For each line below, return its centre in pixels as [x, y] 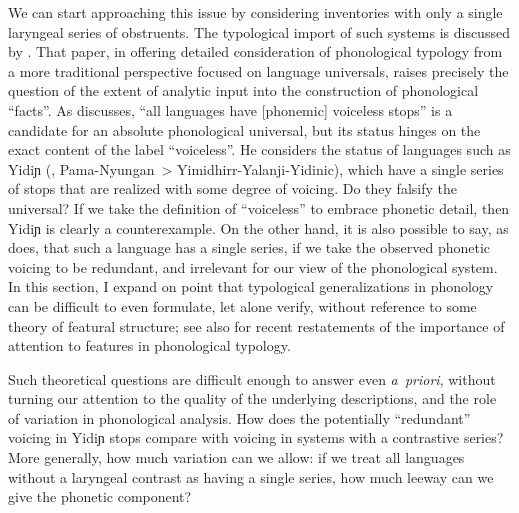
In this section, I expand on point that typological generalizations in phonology [251, 286]
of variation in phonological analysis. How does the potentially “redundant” [239, 417]
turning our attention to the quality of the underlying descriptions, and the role [252, 398]
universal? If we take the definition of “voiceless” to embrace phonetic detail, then [259, 207]
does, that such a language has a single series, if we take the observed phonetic [249, 247]
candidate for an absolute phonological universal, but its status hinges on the [244, 129]
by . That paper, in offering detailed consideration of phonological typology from [255, 51]
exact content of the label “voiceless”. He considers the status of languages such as [259, 149]
